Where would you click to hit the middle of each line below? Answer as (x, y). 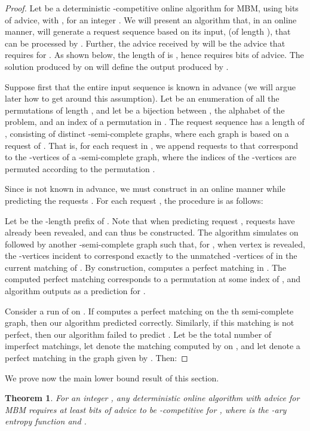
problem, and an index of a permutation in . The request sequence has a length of (155, 122)
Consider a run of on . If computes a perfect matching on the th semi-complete (149, 311)
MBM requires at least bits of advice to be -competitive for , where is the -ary (146, 409)
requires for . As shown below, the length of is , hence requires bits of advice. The (154, 55)
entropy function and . (46, 421)
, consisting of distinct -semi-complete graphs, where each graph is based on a (147, 133)
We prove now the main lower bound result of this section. (112, 377)
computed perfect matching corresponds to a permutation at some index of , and (153, 279)
